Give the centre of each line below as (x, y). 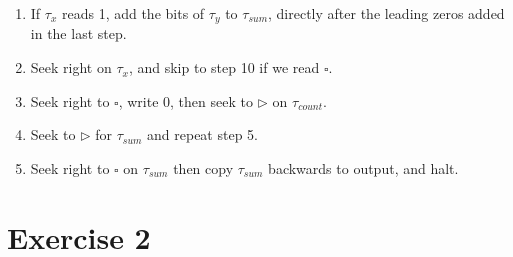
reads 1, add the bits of (133, 13)
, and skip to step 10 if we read (224, 67)
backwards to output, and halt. (363, 167)
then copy (203, 167)
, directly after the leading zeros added (386, 13)
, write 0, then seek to (185, 100)
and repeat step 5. (202, 134)
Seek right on (71, 67)
